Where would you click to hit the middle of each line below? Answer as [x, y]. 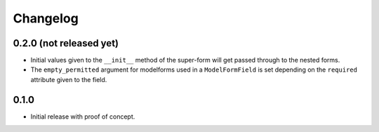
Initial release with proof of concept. [83, 117]
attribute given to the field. [69, 79]
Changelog [46, 18]
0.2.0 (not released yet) [66, 43]
